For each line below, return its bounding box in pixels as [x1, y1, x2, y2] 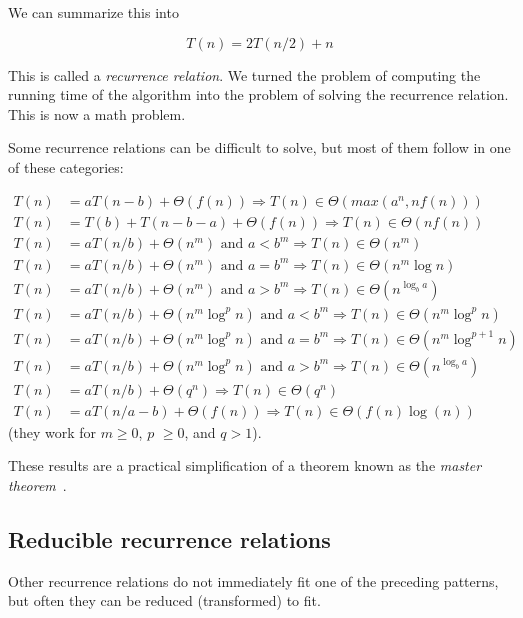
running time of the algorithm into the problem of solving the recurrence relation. [8, 84, 509, 105]
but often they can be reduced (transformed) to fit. [8, 590, 321, 611]
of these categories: [8, 156, 124, 177]
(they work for [8, 421, 96, 442]
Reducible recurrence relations [8, 524, 331, 555]
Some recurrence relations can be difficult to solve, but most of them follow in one [8, 137, 511, 158]
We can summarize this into [8, 2, 179, 22]
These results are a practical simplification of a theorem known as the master [8, 455, 482, 476]
